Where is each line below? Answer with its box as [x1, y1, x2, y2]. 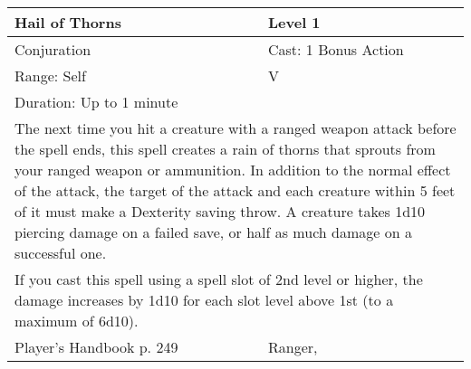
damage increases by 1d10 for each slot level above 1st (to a [14, 289, 394, 310]
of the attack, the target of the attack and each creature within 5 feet [14, 180, 456, 201]
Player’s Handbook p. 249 [14, 336, 178, 357]
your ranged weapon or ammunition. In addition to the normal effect [14, 159, 451, 180]
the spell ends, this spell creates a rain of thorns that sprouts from [14, 138, 436, 159]
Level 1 [268, 12, 321, 33]
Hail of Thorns [14, 12, 121, 33]
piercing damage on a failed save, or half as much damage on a [14, 222, 412, 242]
